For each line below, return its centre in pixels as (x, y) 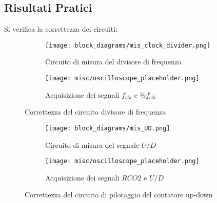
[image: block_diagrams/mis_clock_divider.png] (128, 45)
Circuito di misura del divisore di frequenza (113, 62)
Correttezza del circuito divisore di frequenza (95, 112)
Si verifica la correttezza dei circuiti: (61, 29)
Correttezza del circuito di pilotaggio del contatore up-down (119, 195)
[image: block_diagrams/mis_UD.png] (108, 128)
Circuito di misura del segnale (92, 144)
